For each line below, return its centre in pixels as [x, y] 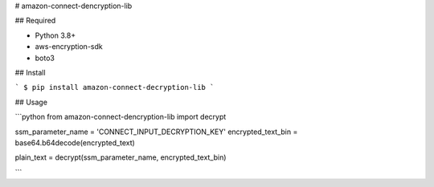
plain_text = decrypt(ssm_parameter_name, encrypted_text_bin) [121, 157]
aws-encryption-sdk [69, 47]
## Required [35, 21]
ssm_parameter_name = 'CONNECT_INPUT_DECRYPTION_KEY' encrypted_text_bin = [156, 132]
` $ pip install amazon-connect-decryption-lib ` [115, 87]
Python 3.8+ [55, 35]
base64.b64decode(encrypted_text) [75, 142]
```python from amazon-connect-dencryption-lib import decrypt [121, 117]
